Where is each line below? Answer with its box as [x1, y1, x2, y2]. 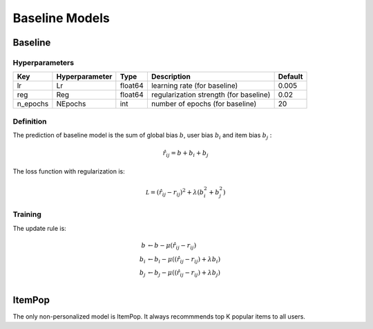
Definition [12, 116, 47, 126]
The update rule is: [12, 224, 67, 232]
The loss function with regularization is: [12, 167, 125, 176]
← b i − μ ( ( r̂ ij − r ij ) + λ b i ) [148, 255, 221, 265]
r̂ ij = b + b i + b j [162, 149, 209, 159]
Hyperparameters [12, 57, 75, 67]
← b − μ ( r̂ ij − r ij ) [148, 241, 197, 251]
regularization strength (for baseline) [151, 90, 271, 100]
